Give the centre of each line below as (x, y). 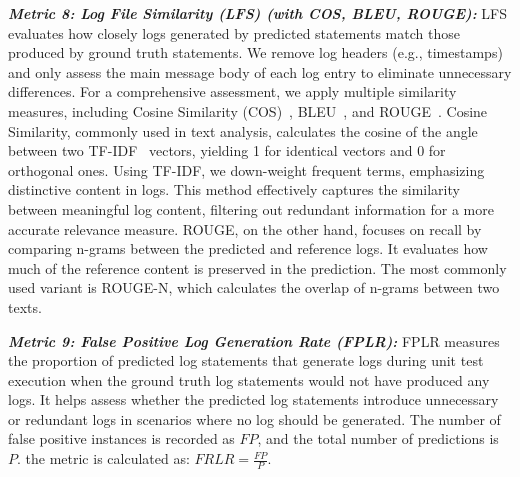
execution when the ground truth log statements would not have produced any (249, 379)
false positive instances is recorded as (121, 438)
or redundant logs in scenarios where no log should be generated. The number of (254, 418)
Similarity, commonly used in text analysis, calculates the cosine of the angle (243, 130)
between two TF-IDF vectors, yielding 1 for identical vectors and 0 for (227, 150)
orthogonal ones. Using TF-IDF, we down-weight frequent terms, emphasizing (246, 169)
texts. (25, 306)
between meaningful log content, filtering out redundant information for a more (251, 208)
